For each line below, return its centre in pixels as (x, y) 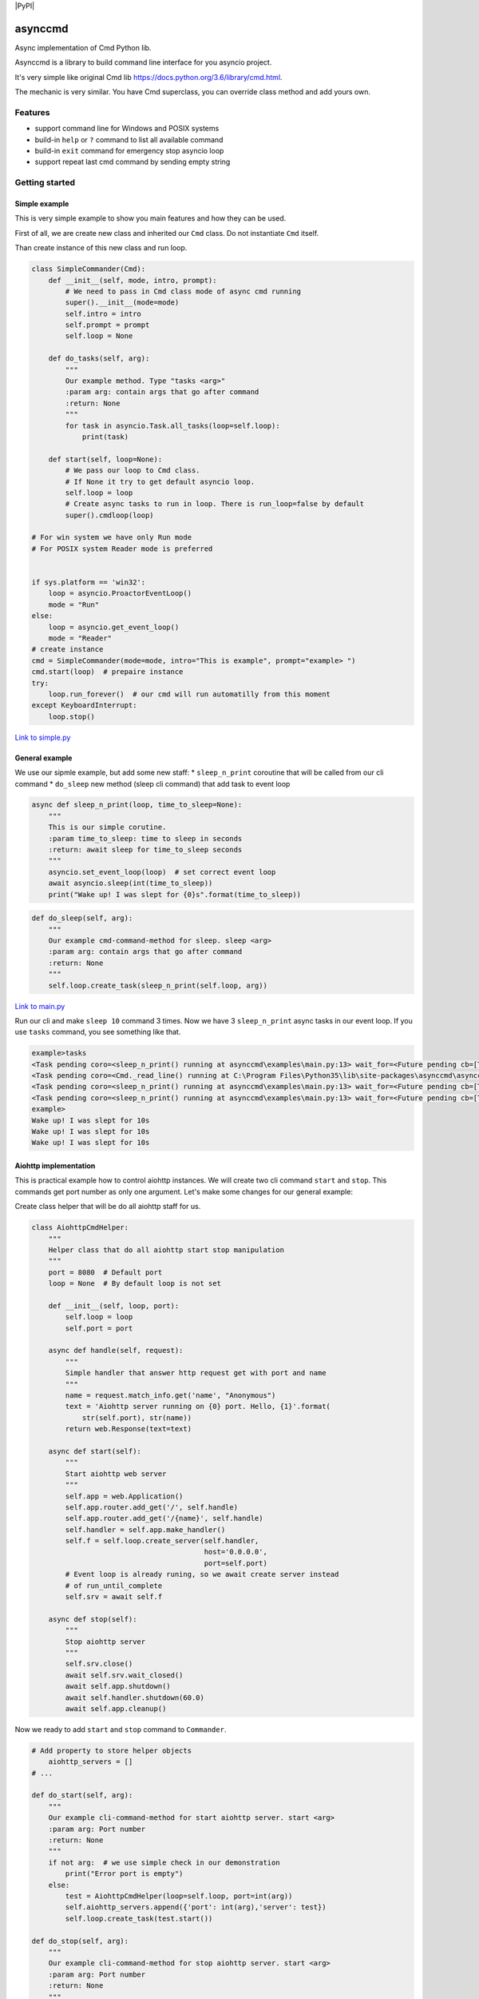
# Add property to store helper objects (111, 1750)
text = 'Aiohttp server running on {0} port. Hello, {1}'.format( (198, 1406)
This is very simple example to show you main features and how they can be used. (150, 218)
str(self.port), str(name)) (137, 1418)
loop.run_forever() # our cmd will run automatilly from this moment (190, 694)
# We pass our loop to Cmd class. (133, 471)
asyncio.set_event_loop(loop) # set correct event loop (162, 872)
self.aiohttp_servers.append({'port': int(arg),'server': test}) (196, 1907)
